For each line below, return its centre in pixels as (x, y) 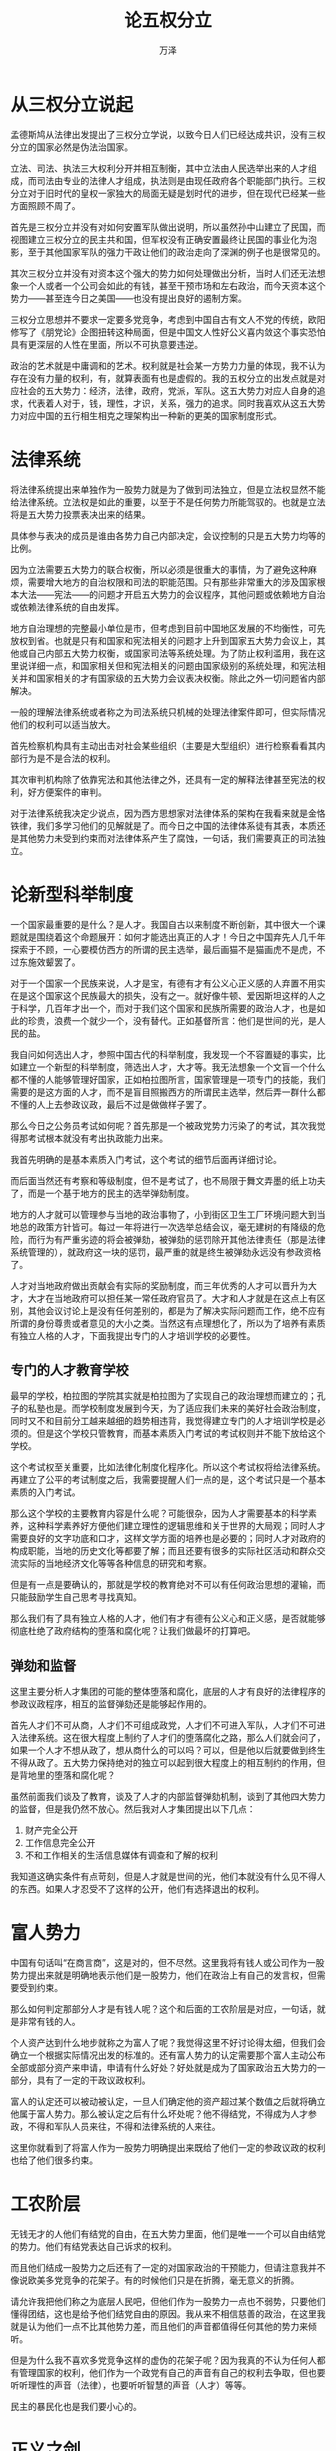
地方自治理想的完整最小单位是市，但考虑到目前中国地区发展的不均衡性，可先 (168, 628)
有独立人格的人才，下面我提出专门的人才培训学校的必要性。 (133, 1335)
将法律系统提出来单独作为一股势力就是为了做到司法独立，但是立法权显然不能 (168, 489)
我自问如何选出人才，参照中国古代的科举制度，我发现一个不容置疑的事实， (163, 1054)
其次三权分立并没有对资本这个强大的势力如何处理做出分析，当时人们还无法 (163, 273)
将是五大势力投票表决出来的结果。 (80, 514)
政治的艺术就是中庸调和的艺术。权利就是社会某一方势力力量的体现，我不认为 (168, 365)
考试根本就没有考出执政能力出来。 (97, 1138)
